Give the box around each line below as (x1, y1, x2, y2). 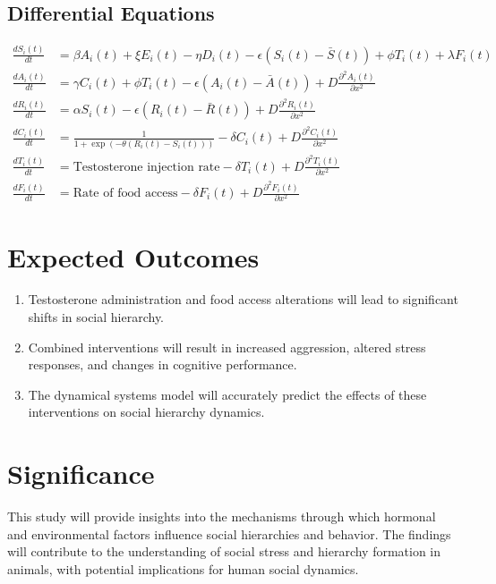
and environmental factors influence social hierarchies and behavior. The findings (7, 524, 451, 543)
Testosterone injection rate (73, 160, 220, 174)
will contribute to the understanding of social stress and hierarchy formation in (7, 542, 441, 561)
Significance (7, 455, 155, 492)
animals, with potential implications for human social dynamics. (7, 559, 359, 578)
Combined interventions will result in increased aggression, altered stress (28, 337, 426, 356)
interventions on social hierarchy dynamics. (28, 402, 265, 421)
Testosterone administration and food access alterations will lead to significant (28, 290, 458, 309)
